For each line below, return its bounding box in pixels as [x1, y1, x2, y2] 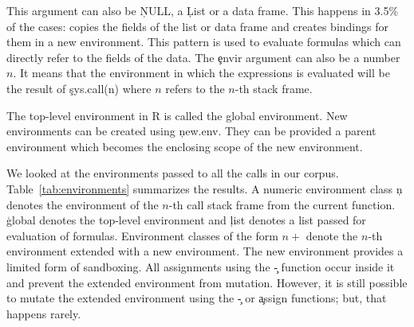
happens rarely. [6, 305, 81, 321]
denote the [306, 227, 358, 243]
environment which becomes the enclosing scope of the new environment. [6, 138, 363, 154]
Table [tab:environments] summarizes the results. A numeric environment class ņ [6, 180, 403, 197]
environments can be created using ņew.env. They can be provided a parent [6, 123, 377, 139]
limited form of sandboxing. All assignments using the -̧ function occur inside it [6, 258, 395, 274]
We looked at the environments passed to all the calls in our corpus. [6, 165, 339, 181]
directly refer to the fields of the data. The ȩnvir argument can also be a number [6, 49, 400, 65]
